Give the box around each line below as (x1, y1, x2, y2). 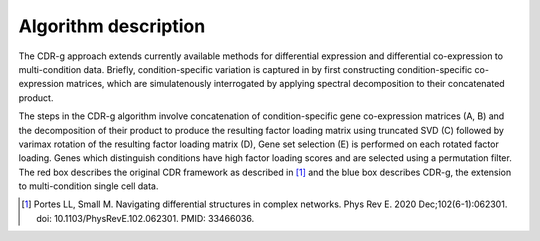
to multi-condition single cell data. (18, 180, 159, 192)
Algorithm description (18, 15, 206, 37)
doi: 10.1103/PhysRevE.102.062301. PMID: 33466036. (36, 212, 255, 224)
